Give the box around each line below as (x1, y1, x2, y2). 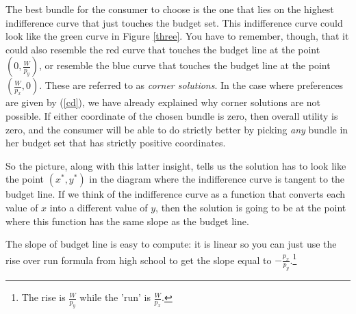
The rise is (21, 290, 66, 304)
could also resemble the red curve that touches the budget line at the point (5, 42, 320, 56)
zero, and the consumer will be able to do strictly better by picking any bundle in (5, 122, 348, 136)
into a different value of (49, 200, 148, 214)
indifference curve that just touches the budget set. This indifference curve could (5, 15, 343, 29)
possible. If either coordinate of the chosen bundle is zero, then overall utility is (5, 108, 338, 122)
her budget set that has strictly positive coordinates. (5, 135, 226, 150)
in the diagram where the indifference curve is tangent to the (89, 172, 345, 186)
